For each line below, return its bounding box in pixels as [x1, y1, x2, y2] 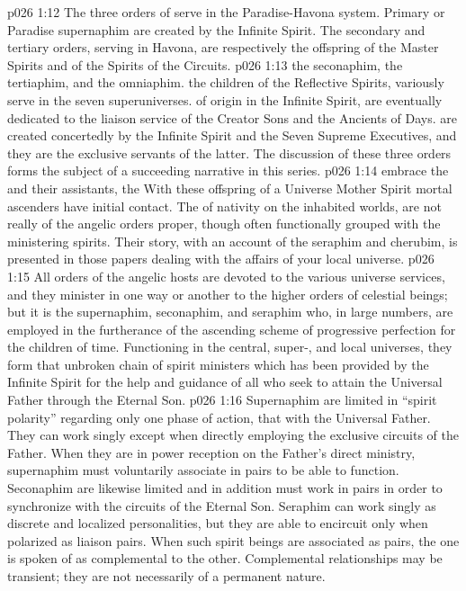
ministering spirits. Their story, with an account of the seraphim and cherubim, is [7, 231, 458, 250]
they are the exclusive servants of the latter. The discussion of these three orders [7, 143, 452, 162]
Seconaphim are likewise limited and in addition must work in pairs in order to [7, 479, 443, 497]
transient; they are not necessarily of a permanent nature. [7, 567, 326, 585]
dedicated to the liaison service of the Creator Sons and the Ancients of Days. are [7, 108, 458, 127]
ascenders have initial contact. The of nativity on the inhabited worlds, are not [7, 196, 442, 215]
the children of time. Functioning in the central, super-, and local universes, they [7, 337, 453, 356]
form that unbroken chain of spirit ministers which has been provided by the [7, 354, 429, 373]
